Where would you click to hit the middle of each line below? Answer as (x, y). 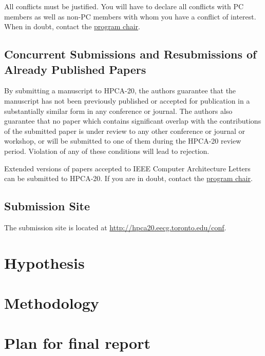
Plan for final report (77, 343)
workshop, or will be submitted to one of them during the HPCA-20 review (123, 141)
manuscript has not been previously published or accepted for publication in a (127, 100)
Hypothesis (44, 262)
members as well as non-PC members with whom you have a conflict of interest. (130, 16)
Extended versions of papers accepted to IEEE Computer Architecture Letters (127, 168)
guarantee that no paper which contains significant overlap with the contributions (133, 121)
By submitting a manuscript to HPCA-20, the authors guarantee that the (120, 91)
